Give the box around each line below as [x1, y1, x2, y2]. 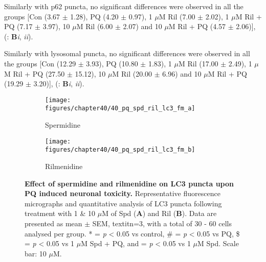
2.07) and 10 [123, 21, 162, 32]
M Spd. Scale [197, 238, 239, 249]
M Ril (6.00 [76, 21, 113, 32]
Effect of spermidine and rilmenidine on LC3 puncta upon [25, 178, 234, 188]
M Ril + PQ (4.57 [168, 21, 226, 32]
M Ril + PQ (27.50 [4, 68, 65, 79]
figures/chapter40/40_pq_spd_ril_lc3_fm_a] [45, 105, 195, 112]
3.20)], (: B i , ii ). [33, 78, 84, 89]
